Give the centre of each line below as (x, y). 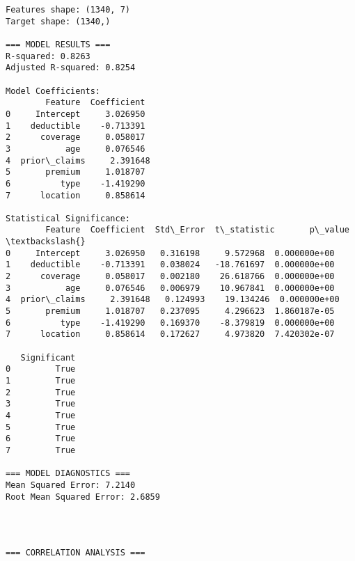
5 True (41, 427)
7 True (41, 450)
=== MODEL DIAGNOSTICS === (68, 474)
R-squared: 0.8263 (48, 56)
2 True (41, 392)
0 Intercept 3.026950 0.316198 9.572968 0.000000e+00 (170, 253)
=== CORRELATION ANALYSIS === (76, 553)
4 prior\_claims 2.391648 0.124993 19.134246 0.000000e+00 (173, 300)
